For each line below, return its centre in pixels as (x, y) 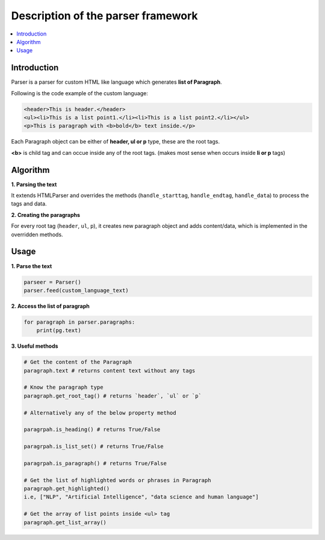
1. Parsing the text (34, 184)
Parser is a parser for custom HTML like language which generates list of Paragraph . (116, 82)
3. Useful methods (35, 346)
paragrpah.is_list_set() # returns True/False (94, 447)
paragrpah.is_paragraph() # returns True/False (95, 463)
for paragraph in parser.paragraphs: (79, 322)
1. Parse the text (32, 266)
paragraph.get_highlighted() (67, 489)
